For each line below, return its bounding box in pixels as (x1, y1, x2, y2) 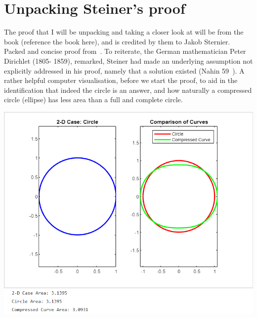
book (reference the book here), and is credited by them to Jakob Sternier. (4, 36, 230, 46)
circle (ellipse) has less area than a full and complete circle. (4, 94, 183, 105)
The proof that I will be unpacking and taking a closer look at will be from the (4, 27, 244, 37)
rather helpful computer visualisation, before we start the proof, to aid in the (4, 75, 238, 85)
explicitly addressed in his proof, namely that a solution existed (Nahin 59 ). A (4, 65, 245, 76)
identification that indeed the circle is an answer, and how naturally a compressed (4, 84, 252, 95)
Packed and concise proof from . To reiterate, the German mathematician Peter (4, 46, 246, 56)
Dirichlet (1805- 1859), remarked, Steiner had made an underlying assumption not (4, 55, 253, 66)
